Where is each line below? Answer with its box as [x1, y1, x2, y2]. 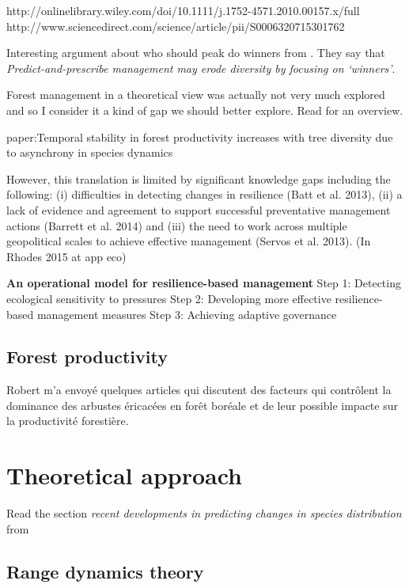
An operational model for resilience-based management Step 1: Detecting [6, 275, 401, 291]
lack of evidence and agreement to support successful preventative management [6, 201, 391, 218]
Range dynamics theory [6, 559, 204, 583]
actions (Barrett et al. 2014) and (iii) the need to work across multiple [6, 217, 347, 233]
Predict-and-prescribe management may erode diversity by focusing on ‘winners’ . [6, 59, 396, 76]
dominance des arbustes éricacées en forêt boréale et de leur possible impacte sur [6, 396, 398, 413]
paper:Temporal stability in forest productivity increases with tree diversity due [6, 128, 393, 145]
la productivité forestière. [6, 412, 129, 429]
